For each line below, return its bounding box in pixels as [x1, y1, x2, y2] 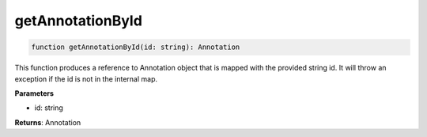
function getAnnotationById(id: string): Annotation [31, 43, 240, 51]
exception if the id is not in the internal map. [14, 74, 158, 83]
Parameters [14, 88, 55, 98]
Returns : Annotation [14, 117, 81, 127]
